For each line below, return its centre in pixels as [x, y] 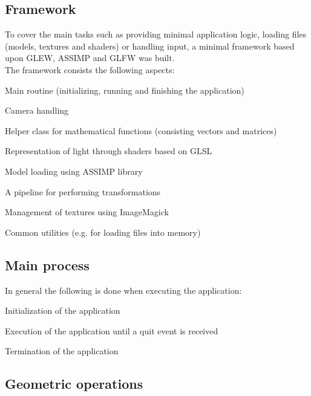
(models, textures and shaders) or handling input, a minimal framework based [150, 46]
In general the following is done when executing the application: [123, 290]
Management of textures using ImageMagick [87, 212]
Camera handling [37, 110]
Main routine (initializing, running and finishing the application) [125, 90]
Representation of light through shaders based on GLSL [109, 151]
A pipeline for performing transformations [83, 191]
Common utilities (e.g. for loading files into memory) [103, 232]
